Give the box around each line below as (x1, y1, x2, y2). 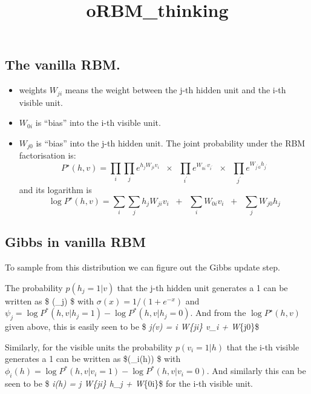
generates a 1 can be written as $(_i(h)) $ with (5, 352, 181, 365)
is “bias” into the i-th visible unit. (35, 116, 161, 129)
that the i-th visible (226, 340, 300, 353)
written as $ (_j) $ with (5, 294, 94, 307)
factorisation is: (19, 149, 76, 162)
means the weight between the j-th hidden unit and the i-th (65, 84, 286, 96)
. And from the (190, 306, 246, 319)
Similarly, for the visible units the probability (5, 340, 173, 353)
